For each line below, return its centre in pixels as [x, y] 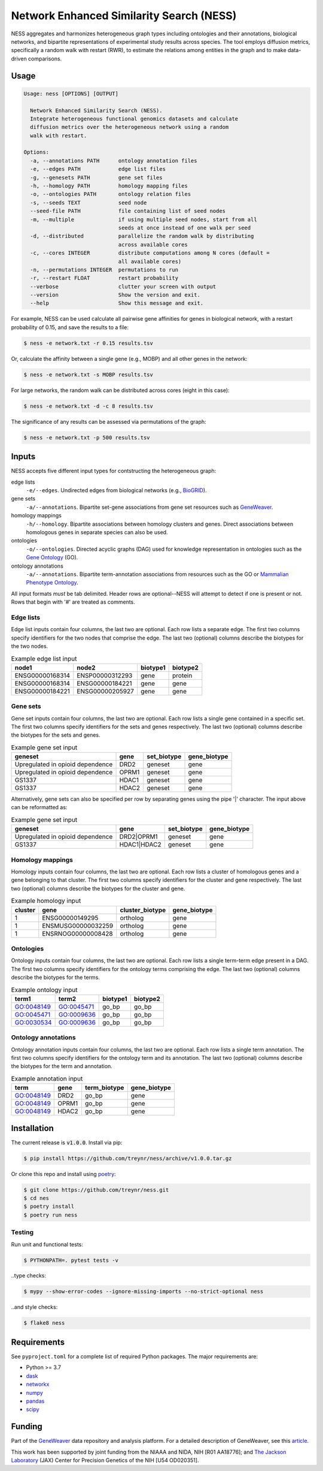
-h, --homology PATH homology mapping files [109, 186]
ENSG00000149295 [70, 918]
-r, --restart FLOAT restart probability [104, 278]
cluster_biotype [143, 910]
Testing [22, 1232]
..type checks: [29, 1276]
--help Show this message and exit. [117, 303]
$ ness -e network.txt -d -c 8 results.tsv [89, 406]
